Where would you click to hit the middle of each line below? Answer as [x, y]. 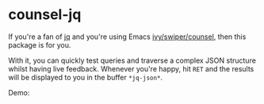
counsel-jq [45, 15]
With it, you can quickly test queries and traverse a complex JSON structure [132, 60]
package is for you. [40, 44]
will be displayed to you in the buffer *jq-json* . [86, 77]
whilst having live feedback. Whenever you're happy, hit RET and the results [131, 68]
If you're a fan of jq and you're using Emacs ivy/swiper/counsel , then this [127, 37]
